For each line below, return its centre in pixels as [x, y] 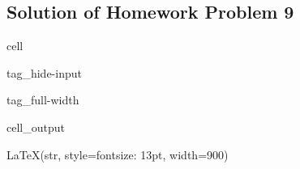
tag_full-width [43, 100]
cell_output [36, 127]
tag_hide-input [44, 72]
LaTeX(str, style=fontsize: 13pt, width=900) [118, 154]
